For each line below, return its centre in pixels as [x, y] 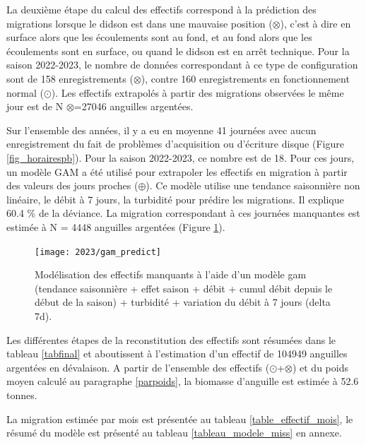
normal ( [25, 92]
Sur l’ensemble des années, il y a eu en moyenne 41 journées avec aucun [161, 130]
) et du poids [320, 367]
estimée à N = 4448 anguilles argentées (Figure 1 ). [116, 226]
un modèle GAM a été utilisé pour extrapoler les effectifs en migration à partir [177, 171]
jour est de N [35, 106]
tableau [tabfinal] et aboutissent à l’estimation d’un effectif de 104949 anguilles [177, 354]
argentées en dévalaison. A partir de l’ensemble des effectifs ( [138, 367]
